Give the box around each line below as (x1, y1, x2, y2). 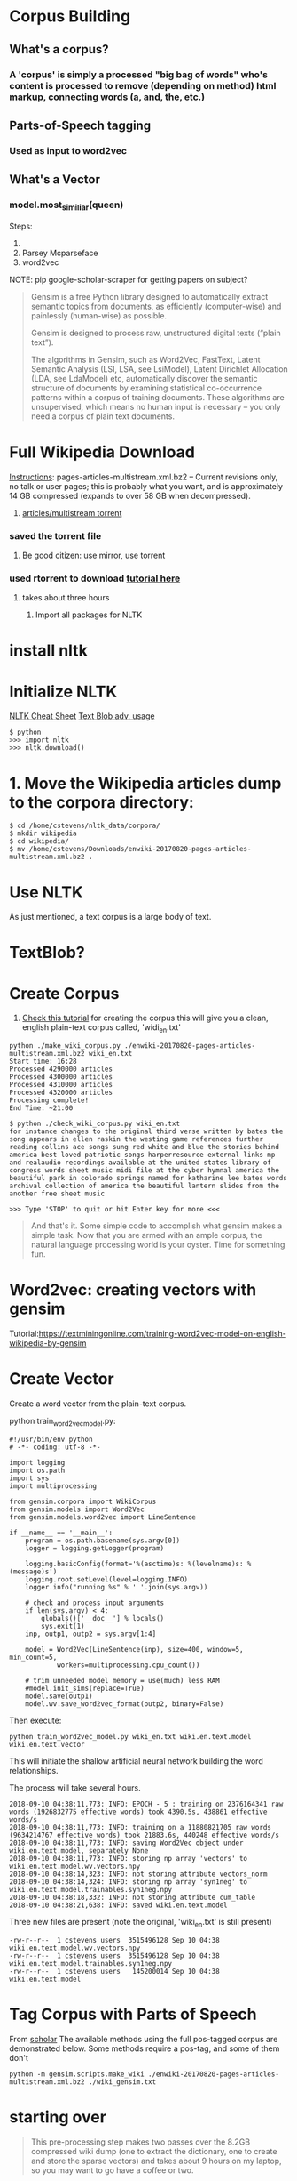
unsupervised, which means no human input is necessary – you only (30, 401, 281, 412)
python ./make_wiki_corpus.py (9, 1042, 121, 1050)
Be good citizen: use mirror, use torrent (21, 550, 166, 560)
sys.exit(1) (41, 1622, 86, 1630)
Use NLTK (9, 882, 83, 902)
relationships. (9, 1765, 59, 1775)
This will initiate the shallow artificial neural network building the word (9, 1755, 263, 1767)
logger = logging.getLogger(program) (25, 1543, 165, 1553)
